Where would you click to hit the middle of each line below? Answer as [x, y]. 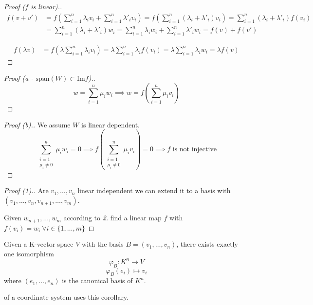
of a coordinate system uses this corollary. [66, 296]
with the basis [103, 244]
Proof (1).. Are [26, 190]
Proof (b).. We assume [37, 124]
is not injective [194, 150]
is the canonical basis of [97, 280]
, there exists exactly [207, 244]
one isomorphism [29, 253]
